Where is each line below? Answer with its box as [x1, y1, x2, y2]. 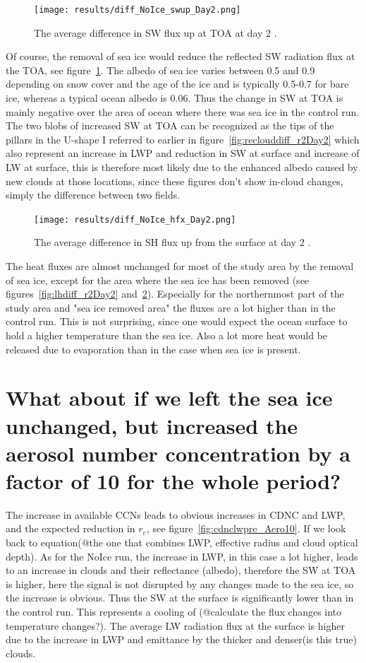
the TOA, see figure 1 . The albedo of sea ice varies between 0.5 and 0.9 [6, 62, 315, 77]
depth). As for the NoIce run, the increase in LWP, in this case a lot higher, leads [6, 548, 358, 563]
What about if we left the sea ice [6, 383, 333, 412]
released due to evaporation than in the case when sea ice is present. [6, 341, 301, 356]
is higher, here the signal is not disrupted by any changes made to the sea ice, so [6, 576, 354, 591]
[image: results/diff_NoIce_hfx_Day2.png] [34, 214, 236, 225]
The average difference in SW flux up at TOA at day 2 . [34, 25, 277, 40]
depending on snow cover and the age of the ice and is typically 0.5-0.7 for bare [6, 76, 349, 91]
